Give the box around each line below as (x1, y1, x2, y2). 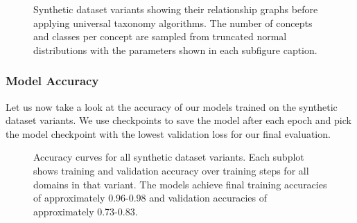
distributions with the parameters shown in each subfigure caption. (33, 42, 317, 57)
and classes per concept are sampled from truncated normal (33, 29, 287, 44)
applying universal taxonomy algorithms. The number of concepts (33, 15, 313, 30)
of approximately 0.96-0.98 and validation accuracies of (33, 190, 267, 205)
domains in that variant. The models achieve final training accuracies (33, 177, 327, 191)
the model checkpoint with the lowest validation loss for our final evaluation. (6, 126, 331, 141)
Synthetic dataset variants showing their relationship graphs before (33, 2, 318, 16)
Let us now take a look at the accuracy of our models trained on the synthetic (6, 99, 338, 114)
